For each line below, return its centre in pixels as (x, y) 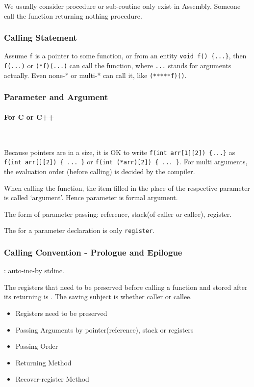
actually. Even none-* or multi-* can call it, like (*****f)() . (95, 75)
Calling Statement (40, 38)
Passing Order (37, 346)
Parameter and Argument (56, 97)
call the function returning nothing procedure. (73, 15)
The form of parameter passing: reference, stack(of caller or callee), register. (118, 214)
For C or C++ (29, 116)
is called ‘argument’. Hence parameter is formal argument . (91, 197)
